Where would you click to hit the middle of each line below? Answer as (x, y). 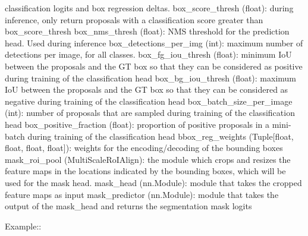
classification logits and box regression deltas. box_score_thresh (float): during (149, 8)
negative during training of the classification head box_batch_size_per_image (149, 101)
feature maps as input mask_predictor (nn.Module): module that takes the (142, 194)
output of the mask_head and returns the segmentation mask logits (128, 206)
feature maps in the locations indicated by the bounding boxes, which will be (145, 171)
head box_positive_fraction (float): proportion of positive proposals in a (137, 124)
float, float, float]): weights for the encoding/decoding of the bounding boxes (144, 148)
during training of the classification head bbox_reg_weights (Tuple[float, (161, 136)
